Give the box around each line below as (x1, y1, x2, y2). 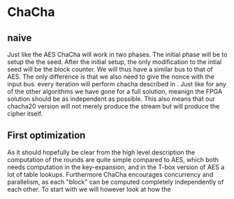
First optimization (7, 129, 86, 141)
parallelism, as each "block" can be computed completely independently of (7, 177, 224, 186)
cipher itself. (7, 109, 43, 118)
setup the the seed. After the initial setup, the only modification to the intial (7, 58, 222, 66)
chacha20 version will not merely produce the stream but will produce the (7, 102, 220, 110)
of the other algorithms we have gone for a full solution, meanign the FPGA (7, 88, 223, 95)
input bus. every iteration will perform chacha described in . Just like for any (7, 80, 227, 88)
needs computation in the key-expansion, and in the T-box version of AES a (7, 163, 225, 171)
